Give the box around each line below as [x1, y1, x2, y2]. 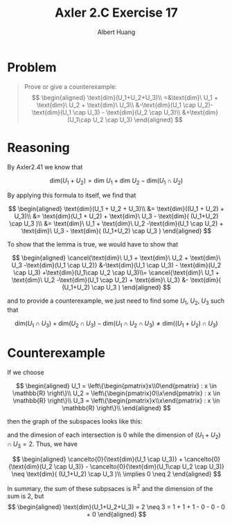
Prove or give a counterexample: [24, 82, 118, 91]
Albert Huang [97, 28, 136, 36]
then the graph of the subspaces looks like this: [7, 417, 143, 425]
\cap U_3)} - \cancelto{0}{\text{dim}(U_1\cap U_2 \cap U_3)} [53, 462, 225, 470]
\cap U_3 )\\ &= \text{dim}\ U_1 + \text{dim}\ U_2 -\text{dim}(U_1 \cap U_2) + [9, 219, 224, 228]
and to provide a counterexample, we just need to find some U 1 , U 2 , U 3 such [7, 297, 225, 307]
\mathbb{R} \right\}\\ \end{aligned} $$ [62, 403, 171, 412]
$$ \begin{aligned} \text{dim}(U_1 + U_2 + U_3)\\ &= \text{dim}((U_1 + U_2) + [8, 205, 225, 213]
